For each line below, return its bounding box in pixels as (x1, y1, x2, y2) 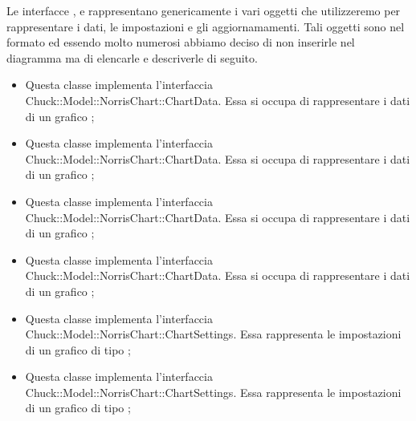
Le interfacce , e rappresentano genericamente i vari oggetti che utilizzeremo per (6, 2, 401, 18)
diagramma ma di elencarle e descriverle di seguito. (6, 49, 258, 66)
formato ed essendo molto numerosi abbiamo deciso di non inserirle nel (6, 34, 355, 51)
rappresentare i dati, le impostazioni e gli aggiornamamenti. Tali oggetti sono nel (6, 18, 405, 34)
